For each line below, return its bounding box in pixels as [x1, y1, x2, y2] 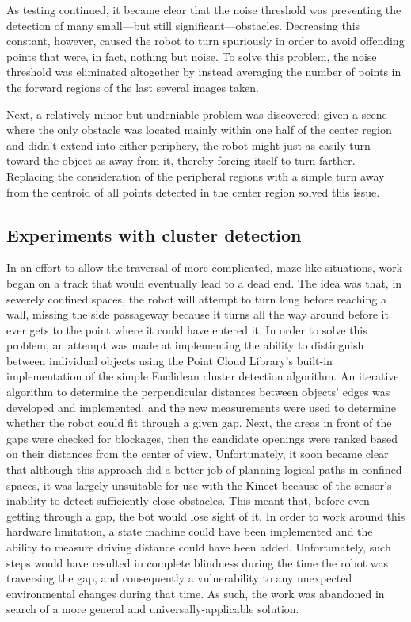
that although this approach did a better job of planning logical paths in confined [6, 461, 402, 478]
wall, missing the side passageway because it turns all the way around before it [6, 306, 389, 322]
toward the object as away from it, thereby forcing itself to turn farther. [6, 152, 356, 169]
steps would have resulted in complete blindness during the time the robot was [6, 554, 389, 570]
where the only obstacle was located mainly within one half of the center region [6, 121, 392, 138]
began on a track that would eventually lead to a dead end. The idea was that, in [6, 274, 402, 291]
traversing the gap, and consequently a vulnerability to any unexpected [6, 570, 352, 586]
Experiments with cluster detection [6, 222, 302, 246]
